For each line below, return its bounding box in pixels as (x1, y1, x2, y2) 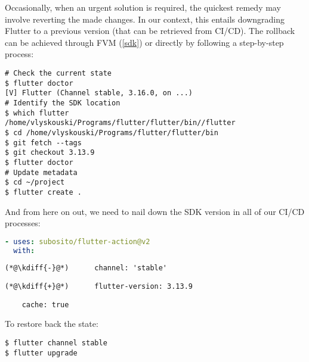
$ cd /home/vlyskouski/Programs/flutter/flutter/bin (5, 128, 218, 137)
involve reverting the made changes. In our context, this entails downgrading (5, 13, 285, 25)
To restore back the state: (5, 317, 98, 330)
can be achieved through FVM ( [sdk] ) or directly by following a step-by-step (5, 36, 284, 48)
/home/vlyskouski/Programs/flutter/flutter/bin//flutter (5, 118, 236, 127)
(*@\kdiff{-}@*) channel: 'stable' (5, 264, 168, 273)
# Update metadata (5, 168, 78, 177)
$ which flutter (5, 108, 69, 117)
